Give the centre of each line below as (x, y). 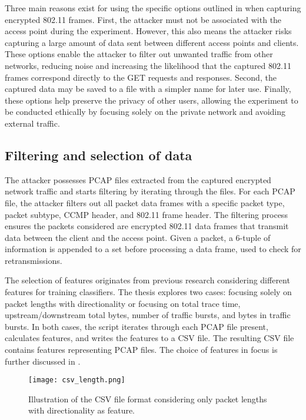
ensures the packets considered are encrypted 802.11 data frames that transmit (147, 226)
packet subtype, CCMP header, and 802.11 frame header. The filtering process (146, 214)
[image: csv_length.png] (77, 380)
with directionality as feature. (82, 410)
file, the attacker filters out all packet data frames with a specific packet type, (145, 202)
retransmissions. (34, 260)
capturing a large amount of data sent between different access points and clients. (152, 42)
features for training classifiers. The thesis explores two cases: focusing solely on (148, 292)
